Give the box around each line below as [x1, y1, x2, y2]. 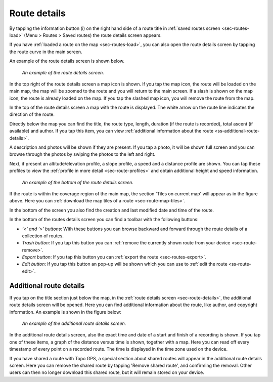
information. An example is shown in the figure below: [9, 309, 121, 315]
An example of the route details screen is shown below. [9, 58, 125, 64]
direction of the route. [9, 111, 55, 117]
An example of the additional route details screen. [22, 320, 126, 326]
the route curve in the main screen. [9, 49, 83, 55]
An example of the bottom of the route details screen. [22, 179, 134, 185]
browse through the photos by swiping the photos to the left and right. [9, 151, 156, 157]
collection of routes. [22, 233, 64, 239]
